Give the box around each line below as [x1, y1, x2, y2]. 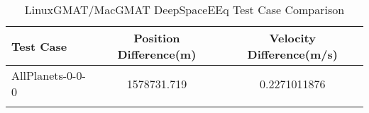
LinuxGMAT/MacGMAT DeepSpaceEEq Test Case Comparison [24, 1, 345, 18]
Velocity [269, 30, 316, 46]
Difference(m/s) [247, 46, 338, 62]
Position [133, 30, 180, 46]
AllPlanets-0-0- [11, 67, 86, 83]
